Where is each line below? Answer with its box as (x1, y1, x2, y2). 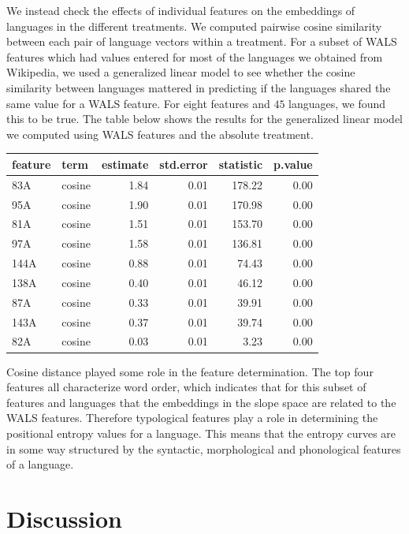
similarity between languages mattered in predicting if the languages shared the (6, 79, 391, 95)
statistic (218, 155, 263, 172)
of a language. (6, 456, 74, 472)
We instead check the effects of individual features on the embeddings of (6, 2, 355, 18)
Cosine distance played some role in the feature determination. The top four (6, 363, 374, 379)
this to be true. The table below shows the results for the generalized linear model (6, 110, 403, 127)
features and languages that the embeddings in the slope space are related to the (6, 394, 396, 410)
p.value (273, 155, 313, 172)
